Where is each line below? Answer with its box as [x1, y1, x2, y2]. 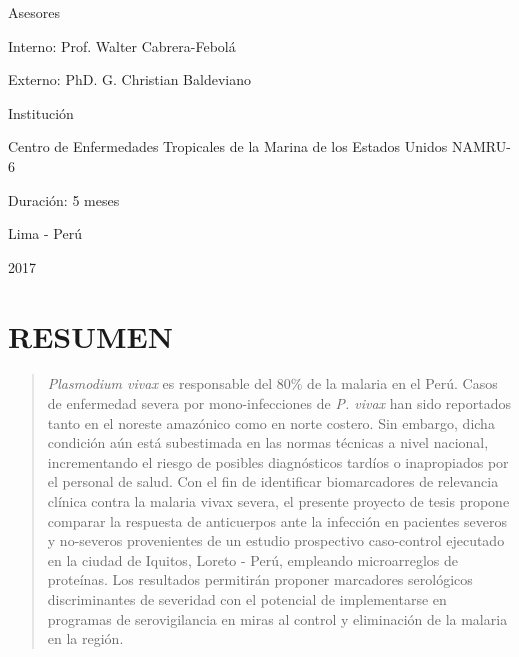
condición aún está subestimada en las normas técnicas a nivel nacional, [47, 432, 489, 453]
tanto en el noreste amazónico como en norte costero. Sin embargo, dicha [47, 412, 495, 433]
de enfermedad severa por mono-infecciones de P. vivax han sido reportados [47, 393, 511, 414]
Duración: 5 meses [8, 189, 120, 210]
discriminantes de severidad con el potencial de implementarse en [47, 589, 447, 609]
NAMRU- [451, 136, 511, 157]
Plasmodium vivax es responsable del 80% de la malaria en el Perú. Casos [47, 373, 498, 394]
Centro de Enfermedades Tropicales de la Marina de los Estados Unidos [8, 136, 448, 157]
